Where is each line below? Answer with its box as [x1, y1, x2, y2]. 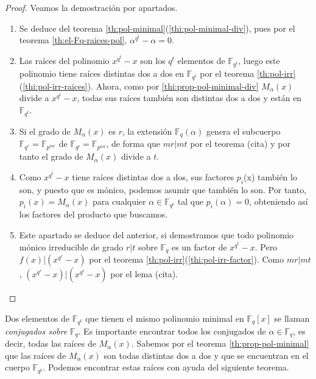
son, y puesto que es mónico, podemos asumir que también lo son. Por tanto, [19, 183, 307, 196]
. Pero [255, 240, 278, 253]
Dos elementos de [5, 311, 70, 324]
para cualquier [92, 195, 146, 208]
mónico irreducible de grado [19, 240, 124, 253]
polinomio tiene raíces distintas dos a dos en [19, 66, 184, 79]
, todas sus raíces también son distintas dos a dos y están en [77, 91, 302, 104]
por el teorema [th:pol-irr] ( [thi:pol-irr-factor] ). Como [89, 253, 284, 266]
